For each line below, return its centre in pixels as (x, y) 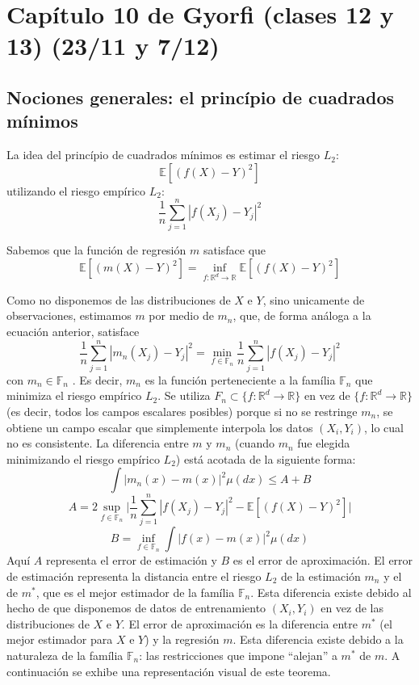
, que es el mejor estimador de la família (135, 592)
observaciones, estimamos (69, 315)
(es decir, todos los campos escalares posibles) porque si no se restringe (182, 411)
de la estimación (321, 576)
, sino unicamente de (314, 299)
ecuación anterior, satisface (73, 332)
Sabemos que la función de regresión (96, 250)
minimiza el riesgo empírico (74, 395)
